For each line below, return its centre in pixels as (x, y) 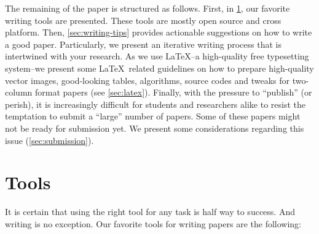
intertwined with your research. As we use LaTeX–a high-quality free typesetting (157, 56)
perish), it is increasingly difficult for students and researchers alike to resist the (156, 104)
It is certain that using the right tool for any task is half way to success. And (150, 212)
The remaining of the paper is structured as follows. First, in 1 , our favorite (148, 8)
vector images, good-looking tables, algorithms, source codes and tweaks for (147, 80)
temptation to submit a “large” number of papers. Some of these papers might (153, 116)
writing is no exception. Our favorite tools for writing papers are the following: (153, 223)
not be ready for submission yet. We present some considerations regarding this (155, 128)
